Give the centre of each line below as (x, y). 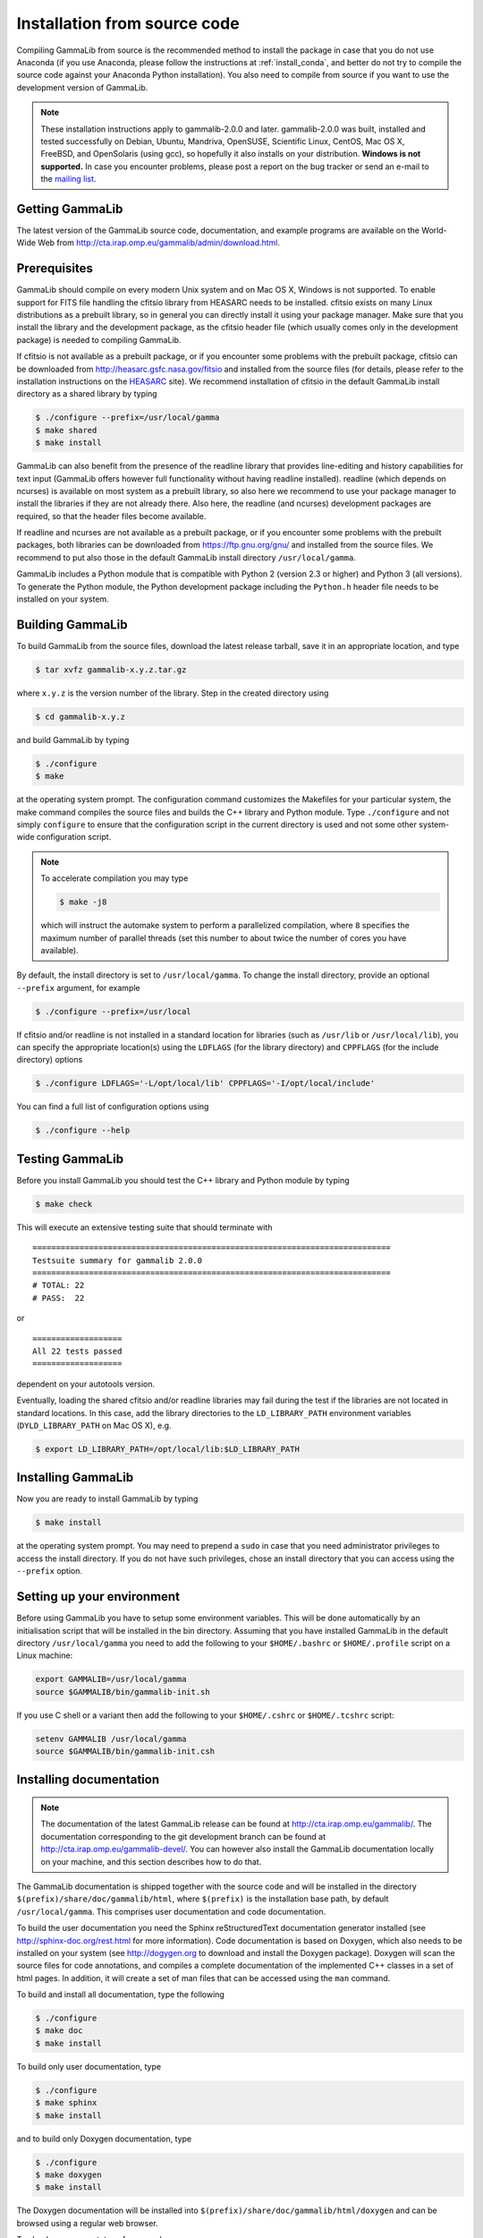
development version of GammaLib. (82, 87)
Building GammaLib (72, 624)
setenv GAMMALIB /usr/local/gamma (111, 1738)
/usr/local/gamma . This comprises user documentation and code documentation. (171, 1911)
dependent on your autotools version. (86, 1384)
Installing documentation (88, 1780)
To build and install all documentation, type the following (121, 1995)
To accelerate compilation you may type (114, 878)
